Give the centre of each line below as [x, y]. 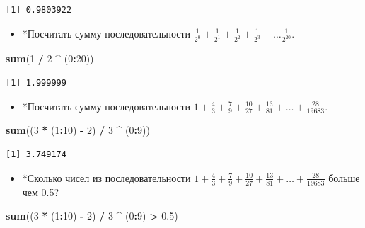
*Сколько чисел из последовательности [106, 177]
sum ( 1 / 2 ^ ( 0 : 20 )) [50, 58]
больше [344, 177]
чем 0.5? [41, 192]
